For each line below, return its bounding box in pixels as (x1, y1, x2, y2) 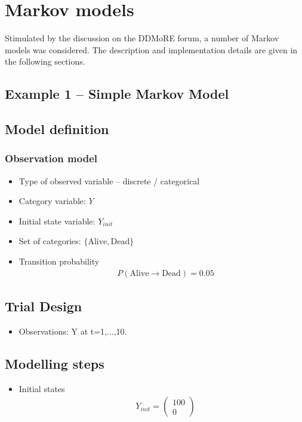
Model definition (5, 120, 109, 138)
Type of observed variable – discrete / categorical (19, 174, 200, 187)
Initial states (19, 382, 65, 394)
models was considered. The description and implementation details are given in (5, 43, 298, 56)
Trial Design (5, 297, 82, 315)
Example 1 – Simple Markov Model (5, 84, 229, 103)
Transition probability (19, 255, 100, 268)
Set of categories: (19, 235, 81, 247)
